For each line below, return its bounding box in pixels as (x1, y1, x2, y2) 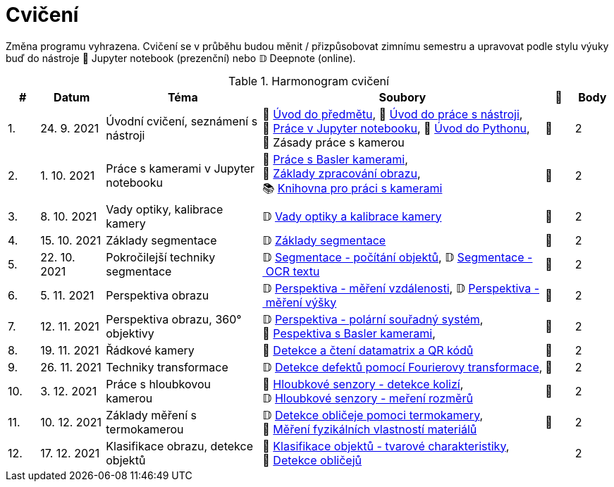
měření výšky (265, 295, 337, 309)
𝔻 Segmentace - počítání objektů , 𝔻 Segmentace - (262, 249, 533, 264)
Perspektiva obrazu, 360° (106, 312, 242, 326)
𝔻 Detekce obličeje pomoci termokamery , (262, 407, 484, 422)
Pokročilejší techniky (106, 249, 216, 264)
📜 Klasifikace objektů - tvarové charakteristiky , (262, 438, 510, 453)
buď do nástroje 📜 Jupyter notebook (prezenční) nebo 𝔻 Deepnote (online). (6, 51, 356, 64)
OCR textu (265, 264, 320, 278)
